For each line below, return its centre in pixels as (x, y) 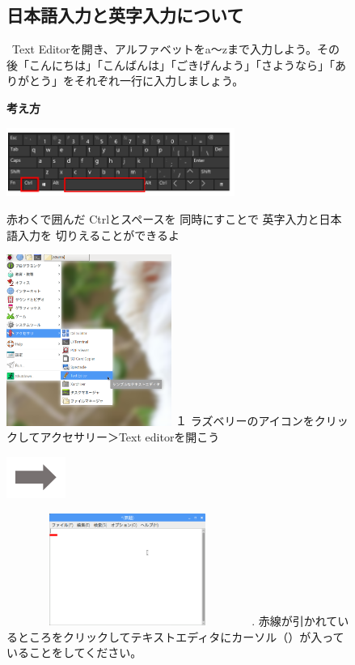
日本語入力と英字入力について (125, 15)
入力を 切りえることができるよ (98, 234)
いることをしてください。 (74, 652)
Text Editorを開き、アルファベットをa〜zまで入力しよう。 (165, 49)
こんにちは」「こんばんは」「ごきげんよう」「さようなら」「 (182, 64)
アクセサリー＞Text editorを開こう (130, 437)
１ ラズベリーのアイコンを (245, 421)
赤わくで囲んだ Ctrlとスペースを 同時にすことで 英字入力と (163, 219)
